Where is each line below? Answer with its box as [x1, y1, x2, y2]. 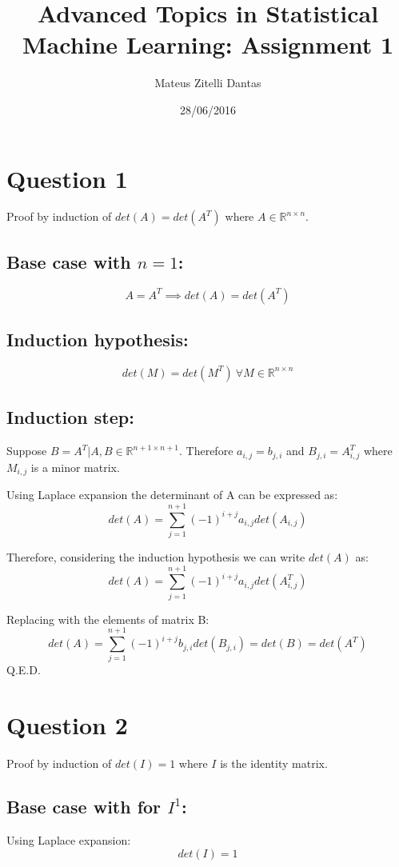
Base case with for [6, 794, 162, 819]
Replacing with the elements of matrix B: [6, 610, 209, 627]
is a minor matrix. [30, 458, 120, 475]
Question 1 [6, 162, 128, 194]
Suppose [6, 442, 47, 459]
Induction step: [6, 405, 134, 430]
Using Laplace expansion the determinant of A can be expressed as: [6, 486, 338, 503]
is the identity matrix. [220, 755, 328, 772]
